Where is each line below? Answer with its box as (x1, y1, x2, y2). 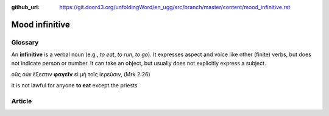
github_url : (11, 4, 40, 10)
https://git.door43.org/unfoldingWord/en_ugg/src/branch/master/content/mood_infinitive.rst (59, 4, 291, 10)
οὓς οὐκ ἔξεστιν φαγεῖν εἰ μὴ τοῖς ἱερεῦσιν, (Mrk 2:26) (11, 70, 150, 78)
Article (11, 97, 32, 106)
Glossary (11, 38, 39, 46)
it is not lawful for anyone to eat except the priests (11, 82, 138, 89)
